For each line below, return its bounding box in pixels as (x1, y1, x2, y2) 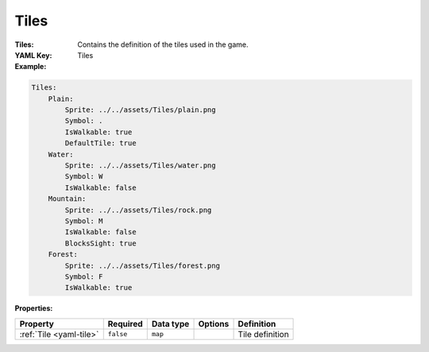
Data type (151, 318, 190, 329)
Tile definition (238, 328, 289, 339)
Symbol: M (64, 217, 103, 226)
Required (107, 318, 143, 329)
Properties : (14, 304, 53, 313)
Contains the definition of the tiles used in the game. (77, 40, 249, 49)
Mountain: (48, 195, 87, 203)
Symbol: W (64, 172, 103, 181)
